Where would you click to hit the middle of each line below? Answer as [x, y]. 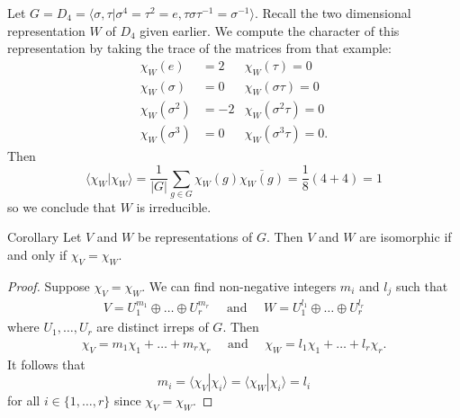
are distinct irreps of [153, 327]
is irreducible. [174, 206]
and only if [37, 255]
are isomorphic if [406, 237]
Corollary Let [45, 237]
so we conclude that [62, 206]
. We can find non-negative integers [239, 285]
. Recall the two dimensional [333, 13]
